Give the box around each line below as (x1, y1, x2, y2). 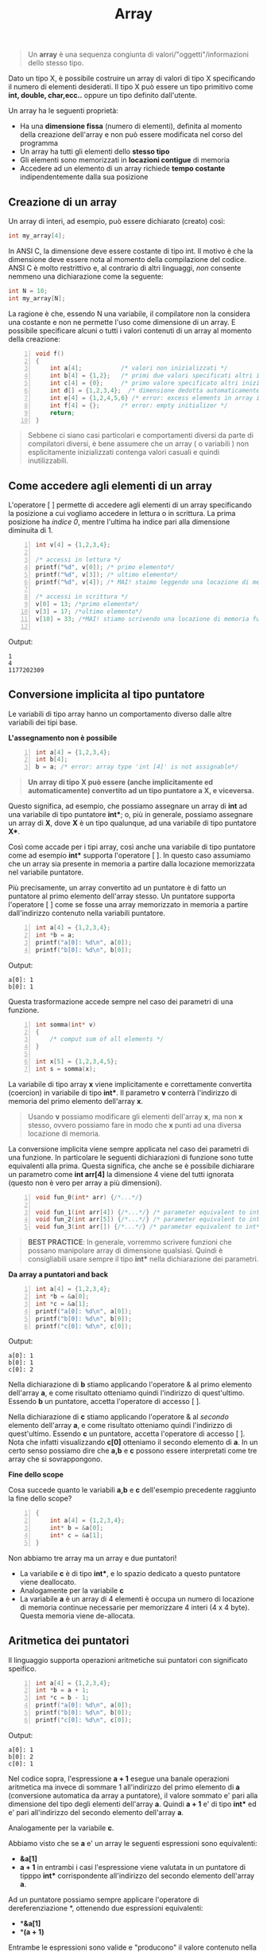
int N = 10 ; (8, 287, 48, 295)
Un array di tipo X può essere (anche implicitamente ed (27, 777, 213, 787)
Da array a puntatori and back (8, 1269, 109, 1279)
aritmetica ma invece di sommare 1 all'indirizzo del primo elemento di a (8, 1782, 240, 1792)
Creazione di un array (8, 195, 118, 209)
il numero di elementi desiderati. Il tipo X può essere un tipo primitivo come (8, 82, 253, 92)
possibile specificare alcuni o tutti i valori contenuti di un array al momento (8, 326, 252, 335)
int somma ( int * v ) (35, 1020, 97, 1028)
